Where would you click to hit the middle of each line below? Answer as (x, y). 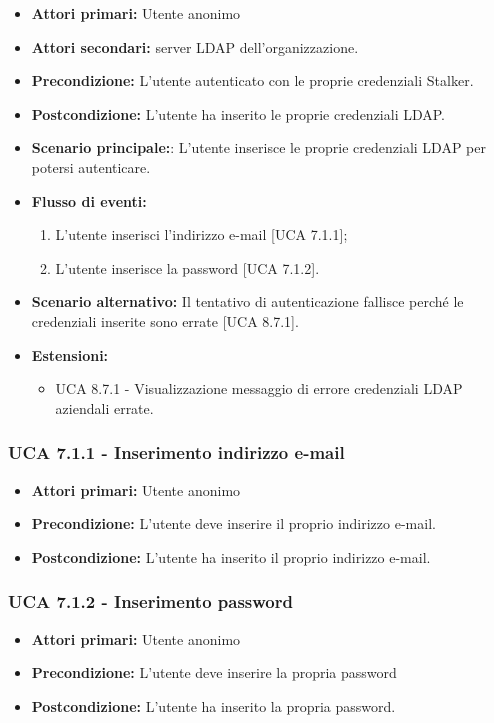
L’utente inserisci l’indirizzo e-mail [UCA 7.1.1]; (201, 234)
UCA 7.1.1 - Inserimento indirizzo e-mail (176, 452)
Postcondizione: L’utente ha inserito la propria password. (213, 705)
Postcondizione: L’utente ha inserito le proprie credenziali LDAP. (238, 113)
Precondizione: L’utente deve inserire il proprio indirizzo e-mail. (233, 523)
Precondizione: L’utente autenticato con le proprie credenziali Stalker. (252, 80)
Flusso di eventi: (89, 200)
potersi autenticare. (91, 166)
